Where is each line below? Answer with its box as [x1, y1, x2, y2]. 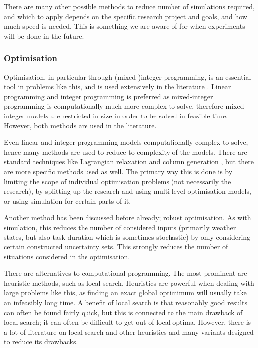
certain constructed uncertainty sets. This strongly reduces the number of [4, 241, 228, 252]
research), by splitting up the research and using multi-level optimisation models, [4, 186, 251, 196]
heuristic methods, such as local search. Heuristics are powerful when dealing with [4, 277, 254, 288]
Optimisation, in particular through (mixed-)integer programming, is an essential [4, 71, 251, 82]
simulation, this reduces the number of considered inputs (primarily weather [4, 222, 236, 232]
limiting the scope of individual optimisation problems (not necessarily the [4, 176, 231, 186]
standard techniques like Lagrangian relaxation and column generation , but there [4, 156, 254, 167]
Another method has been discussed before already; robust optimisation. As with [4, 212, 251, 223]
